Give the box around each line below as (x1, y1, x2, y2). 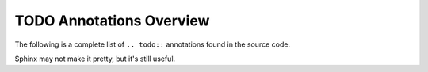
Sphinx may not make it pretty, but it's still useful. (14, 54, 176, 63)
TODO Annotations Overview (14, 12, 210, 29)
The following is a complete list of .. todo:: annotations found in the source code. (14, 40, 291, 49)
